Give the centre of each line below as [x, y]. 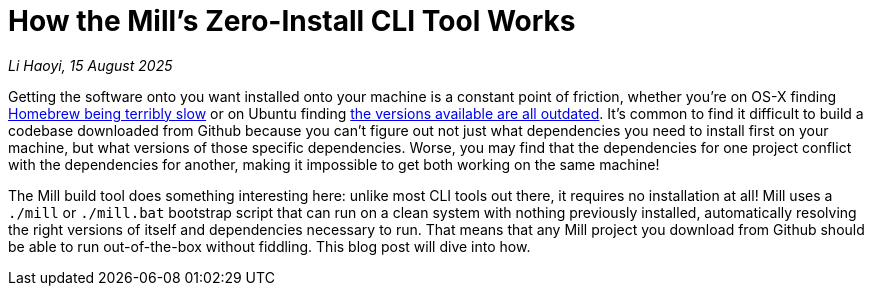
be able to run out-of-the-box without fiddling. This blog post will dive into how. [269, 246]
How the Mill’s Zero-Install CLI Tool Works [292, 21]
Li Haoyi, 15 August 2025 [90, 65]
